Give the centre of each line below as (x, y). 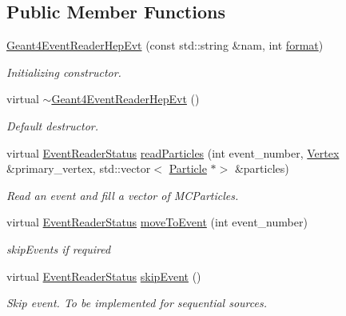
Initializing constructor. (64, 72)
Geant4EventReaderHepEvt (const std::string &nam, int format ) (165, 45)
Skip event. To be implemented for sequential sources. (137, 303)
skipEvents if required (59, 248)
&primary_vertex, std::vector (79, 168)
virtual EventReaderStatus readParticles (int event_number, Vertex (173, 152)
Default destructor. (53, 125)
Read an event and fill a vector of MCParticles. (123, 195)
